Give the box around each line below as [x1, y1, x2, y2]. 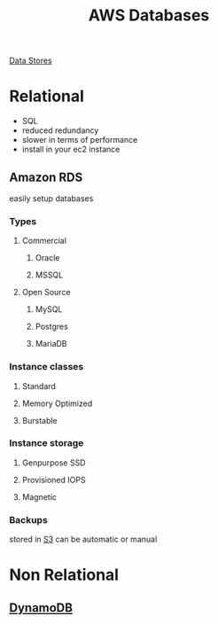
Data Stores [9, 55, 52, 66]
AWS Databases [88, 5, 210, 26]
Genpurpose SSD [21, 457, 86, 468]
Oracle [35, 253, 60, 263]
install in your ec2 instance [21, 144, 121, 155]
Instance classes [9, 361, 84, 373]
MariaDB [35, 339, 68, 349]
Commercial [21, 236, 66, 246]
